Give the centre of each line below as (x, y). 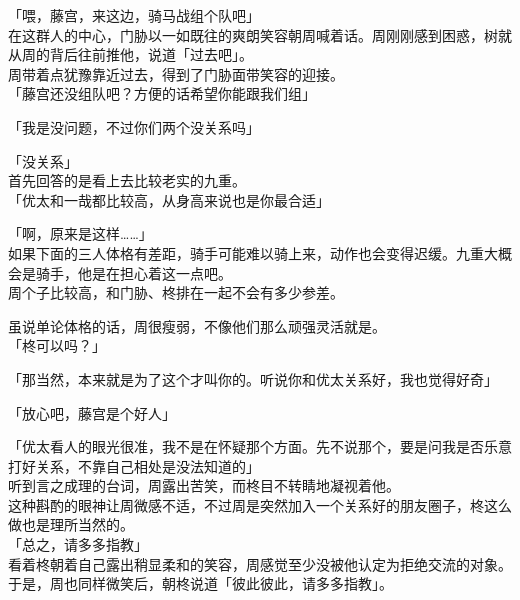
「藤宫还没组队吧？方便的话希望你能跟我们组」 (162, 93)
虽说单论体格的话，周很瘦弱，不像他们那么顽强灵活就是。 (197, 325)
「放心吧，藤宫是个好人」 (92, 412)
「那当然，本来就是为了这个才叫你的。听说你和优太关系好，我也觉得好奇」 (253, 378)
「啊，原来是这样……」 (80, 233)
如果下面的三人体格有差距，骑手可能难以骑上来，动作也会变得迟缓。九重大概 (260, 252)
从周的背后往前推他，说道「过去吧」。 (130, 54)
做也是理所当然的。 (71, 524)
